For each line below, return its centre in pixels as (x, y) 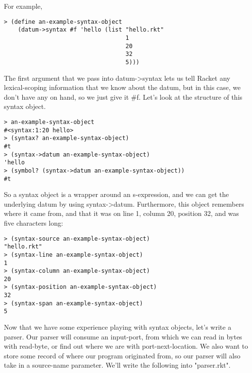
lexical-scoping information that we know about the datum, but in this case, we (122, 87)
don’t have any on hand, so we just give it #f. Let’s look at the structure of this (123, 97)
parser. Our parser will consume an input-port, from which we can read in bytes (123, 336)
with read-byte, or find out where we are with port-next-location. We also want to (126, 346)
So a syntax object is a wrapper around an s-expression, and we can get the (117, 194)
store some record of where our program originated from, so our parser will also (122, 355)
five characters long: (34, 222)
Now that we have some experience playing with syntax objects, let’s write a (118, 327)
